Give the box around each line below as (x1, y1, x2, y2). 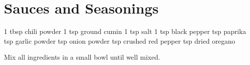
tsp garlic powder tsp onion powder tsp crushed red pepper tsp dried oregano (4, 35, 235, 46)
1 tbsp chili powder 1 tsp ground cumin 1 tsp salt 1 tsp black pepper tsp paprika (4, 26, 247, 36)
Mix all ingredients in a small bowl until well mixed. (4, 52, 160, 62)
